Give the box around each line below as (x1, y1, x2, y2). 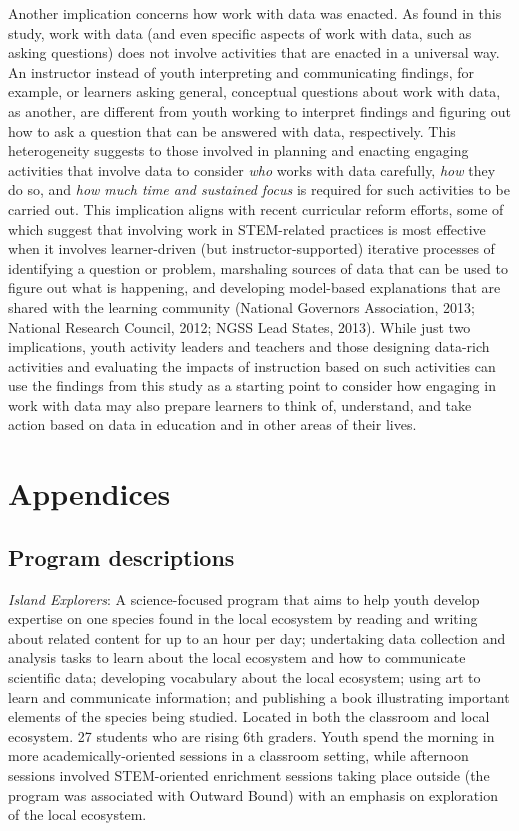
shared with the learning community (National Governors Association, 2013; (8, 296, 475, 317)
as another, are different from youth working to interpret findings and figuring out (8, 100, 511, 121)
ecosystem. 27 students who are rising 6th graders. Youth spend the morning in (8, 725, 495, 746)
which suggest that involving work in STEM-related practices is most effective (8, 218, 486, 239)
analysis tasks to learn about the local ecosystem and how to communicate (8, 647, 466, 668)
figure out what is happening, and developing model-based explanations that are (8, 277, 501, 298)
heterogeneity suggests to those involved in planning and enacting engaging (8, 140, 469, 161)
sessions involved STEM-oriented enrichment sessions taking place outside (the (8, 764, 490, 785)
